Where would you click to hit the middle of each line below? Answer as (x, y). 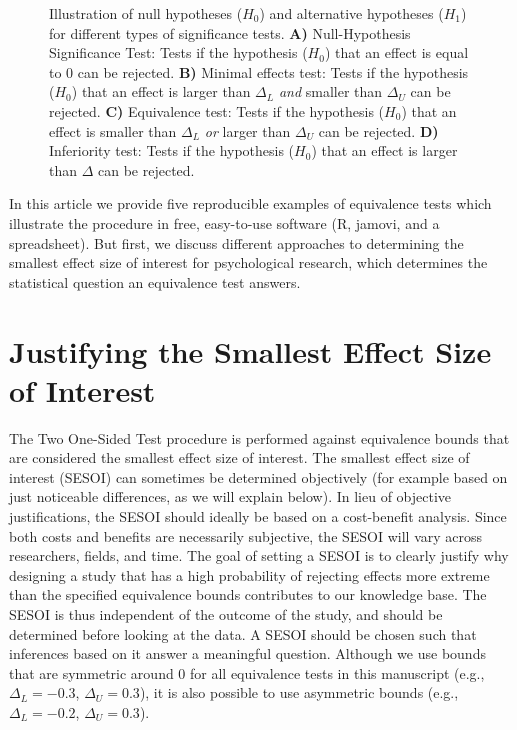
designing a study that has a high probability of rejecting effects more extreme (249, 574)
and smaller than (330, 91)
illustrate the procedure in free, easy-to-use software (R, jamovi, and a (224, 222)
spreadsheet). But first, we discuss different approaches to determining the (236, 242)
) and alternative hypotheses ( (351, 13)
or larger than (247, 130)
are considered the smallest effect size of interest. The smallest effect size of (239, 457)
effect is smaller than (113, 130)
